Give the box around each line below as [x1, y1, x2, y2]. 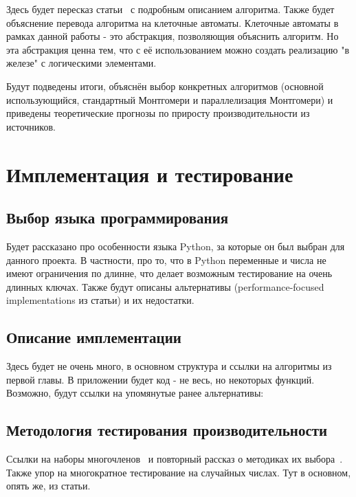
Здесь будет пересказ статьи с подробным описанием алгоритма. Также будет [6, 2, 335, 16]
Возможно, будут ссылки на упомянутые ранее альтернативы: [6, 386, 264, 400]
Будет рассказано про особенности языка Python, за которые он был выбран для [6, 239, 345, 253]
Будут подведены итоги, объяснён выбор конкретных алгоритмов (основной [6, 78, 324, 93]
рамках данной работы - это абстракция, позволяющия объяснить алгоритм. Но [6, 29, 339, 43]
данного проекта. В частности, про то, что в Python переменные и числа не [6, 252, 326, 267]
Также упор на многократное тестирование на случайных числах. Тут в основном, [6, 465, 351, 479]
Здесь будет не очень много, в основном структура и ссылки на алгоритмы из [6, 359, 332, 373]
